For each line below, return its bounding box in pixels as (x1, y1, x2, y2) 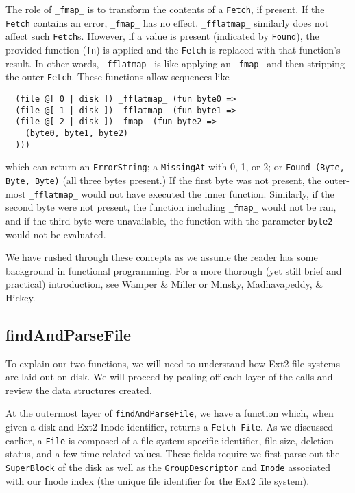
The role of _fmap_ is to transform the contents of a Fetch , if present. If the (5, 2, 325, 16)
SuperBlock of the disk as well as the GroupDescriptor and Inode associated (5, 460, 331, 474)
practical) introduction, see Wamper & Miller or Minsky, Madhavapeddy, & (5, 277, 323, 291)
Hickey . (5, 290, 36, 304)
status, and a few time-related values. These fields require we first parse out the (5, 446, 340, 461)
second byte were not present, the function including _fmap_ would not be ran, (5, 200, 336, 214)
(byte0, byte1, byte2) (25, 128, 128, 138)
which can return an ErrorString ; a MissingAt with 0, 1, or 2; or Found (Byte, (5, 159, 345, 174)
